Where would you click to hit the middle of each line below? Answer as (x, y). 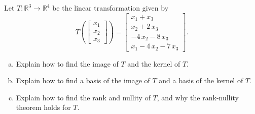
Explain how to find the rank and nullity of (83, 97)
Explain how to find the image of (67, 63)
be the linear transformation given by (111, 8)
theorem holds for (43, 107)
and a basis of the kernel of (201, 80)
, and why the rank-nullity (198, 97)
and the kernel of (154, 63)
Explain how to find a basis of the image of (83, 80)
